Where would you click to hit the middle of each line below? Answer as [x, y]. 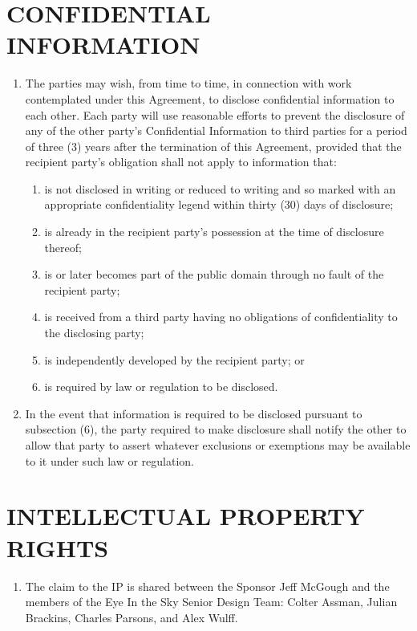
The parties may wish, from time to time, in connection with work [188, 83]
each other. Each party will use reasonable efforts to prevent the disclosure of [215, 114]
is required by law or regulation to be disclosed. [161, 387]
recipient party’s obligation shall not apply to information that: [181, 162]
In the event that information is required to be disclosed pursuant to [194, 413]
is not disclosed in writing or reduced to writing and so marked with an [220, 188]
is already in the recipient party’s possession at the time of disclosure [214, 232]
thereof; [63, 247]
